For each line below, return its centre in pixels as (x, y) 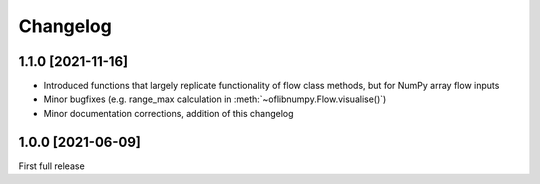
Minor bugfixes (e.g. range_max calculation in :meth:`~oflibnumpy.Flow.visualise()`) (215, 99)
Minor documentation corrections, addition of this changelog (168, 113)
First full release (51, 166)
